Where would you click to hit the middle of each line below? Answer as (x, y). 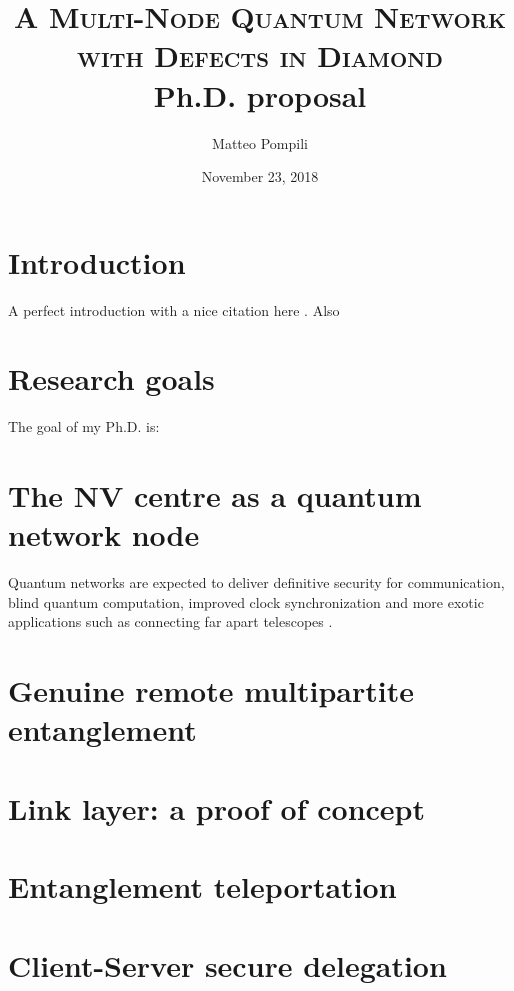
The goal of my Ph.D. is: (84, 426)
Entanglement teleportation (202, 886)
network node (104, 534)
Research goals (111, 378)
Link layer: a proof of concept (217, 807)
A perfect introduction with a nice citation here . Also (174, 309)
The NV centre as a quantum (215, 495)
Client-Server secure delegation (227, 964)
